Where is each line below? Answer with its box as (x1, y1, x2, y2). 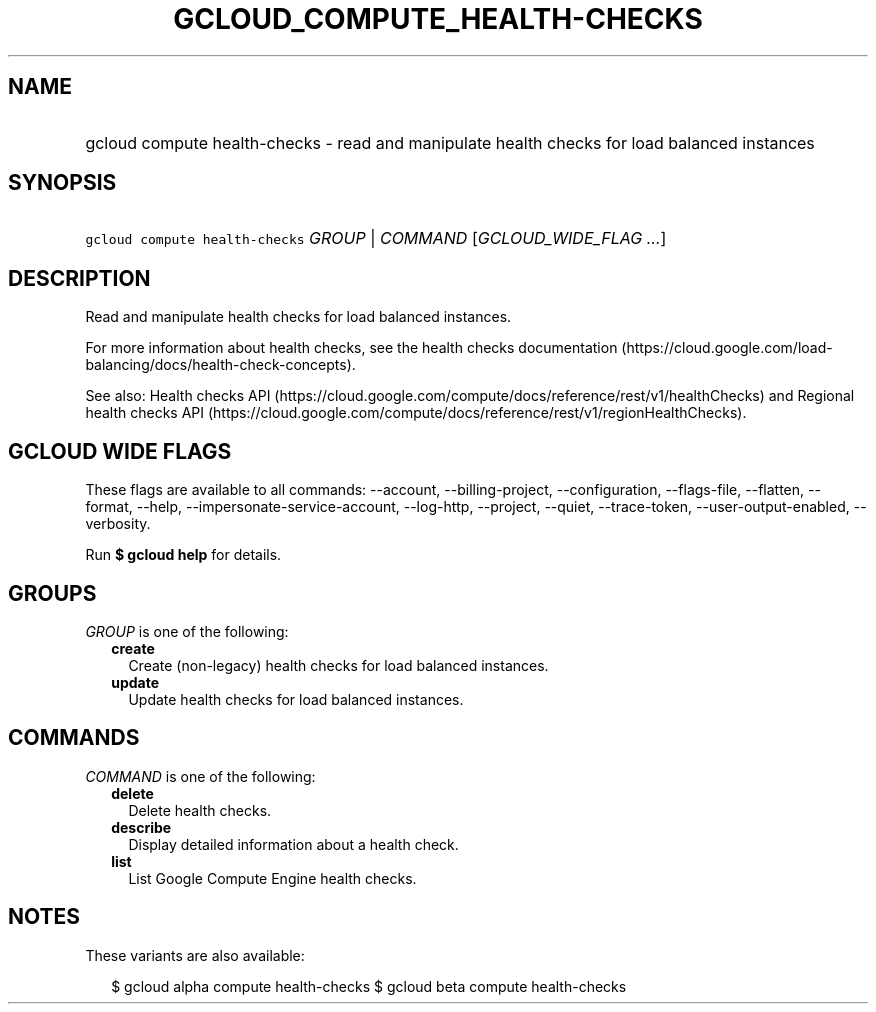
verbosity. (85, 515, 151, 533)
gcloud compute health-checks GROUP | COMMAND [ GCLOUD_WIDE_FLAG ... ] (85, 228, 667, 249)
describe (111, 818, 172, 836)
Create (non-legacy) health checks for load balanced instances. (128, 656, 549, 674)
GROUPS (8, 580, 97, 606)
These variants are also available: (85, 946, 305, 964)
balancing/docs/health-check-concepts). (85, 356, 356, 374)
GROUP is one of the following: (85, 622, 289, 640)
